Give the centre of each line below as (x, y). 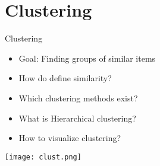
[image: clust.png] (43, 157)
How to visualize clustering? (70, 138)
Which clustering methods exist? (78, 98)
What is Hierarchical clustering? (77, 118)
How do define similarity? (65, 78)
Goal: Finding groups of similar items (87, 58)
